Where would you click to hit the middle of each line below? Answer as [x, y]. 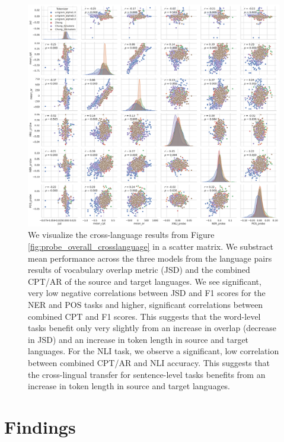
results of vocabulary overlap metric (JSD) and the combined [139, 270]
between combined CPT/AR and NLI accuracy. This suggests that [149, 363]
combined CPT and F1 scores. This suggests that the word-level [144, 316]
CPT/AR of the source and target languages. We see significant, [145, 281]
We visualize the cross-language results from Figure [121, 235]
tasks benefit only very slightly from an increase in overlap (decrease [152, 328]
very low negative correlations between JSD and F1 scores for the [147, 293]
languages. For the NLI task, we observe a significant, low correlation [154, 351]
